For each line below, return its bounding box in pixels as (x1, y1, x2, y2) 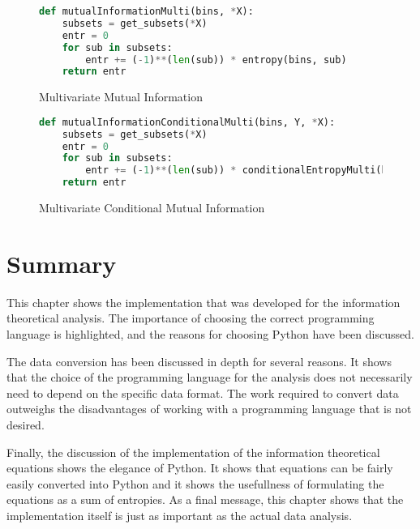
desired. (6, 416, 45, 433)
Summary (6, 246, 117, 279)
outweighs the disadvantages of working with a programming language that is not (6, 400, 412, 417)
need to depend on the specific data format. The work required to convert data (6, 384, 399, 401)
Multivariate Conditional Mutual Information (39, 199, 265, 216)
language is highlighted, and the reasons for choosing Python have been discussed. (6, 326, 414, 342)
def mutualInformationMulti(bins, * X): (39, 6, 254, 17)
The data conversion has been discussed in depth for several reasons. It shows (6, 352, 392, 369)
